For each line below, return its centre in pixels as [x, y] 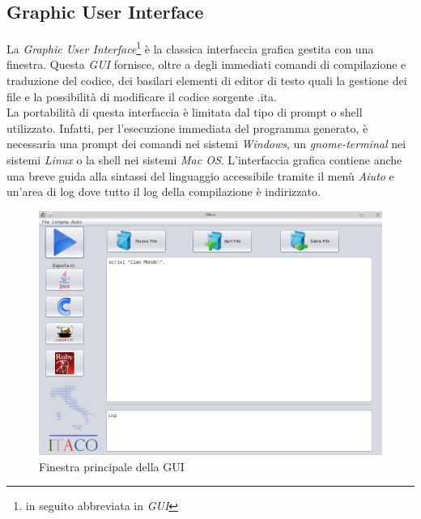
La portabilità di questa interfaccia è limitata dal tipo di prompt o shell [185, 112]
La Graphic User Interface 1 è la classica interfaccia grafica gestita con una [190, 47]
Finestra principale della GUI [112, 466]
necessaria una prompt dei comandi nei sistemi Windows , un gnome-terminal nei [206, 144]
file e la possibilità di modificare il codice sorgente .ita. [142, 96]
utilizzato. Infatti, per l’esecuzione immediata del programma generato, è [187, 128]
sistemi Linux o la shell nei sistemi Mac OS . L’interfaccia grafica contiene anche [204, 160]
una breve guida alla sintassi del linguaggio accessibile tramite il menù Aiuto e [200, 175]
